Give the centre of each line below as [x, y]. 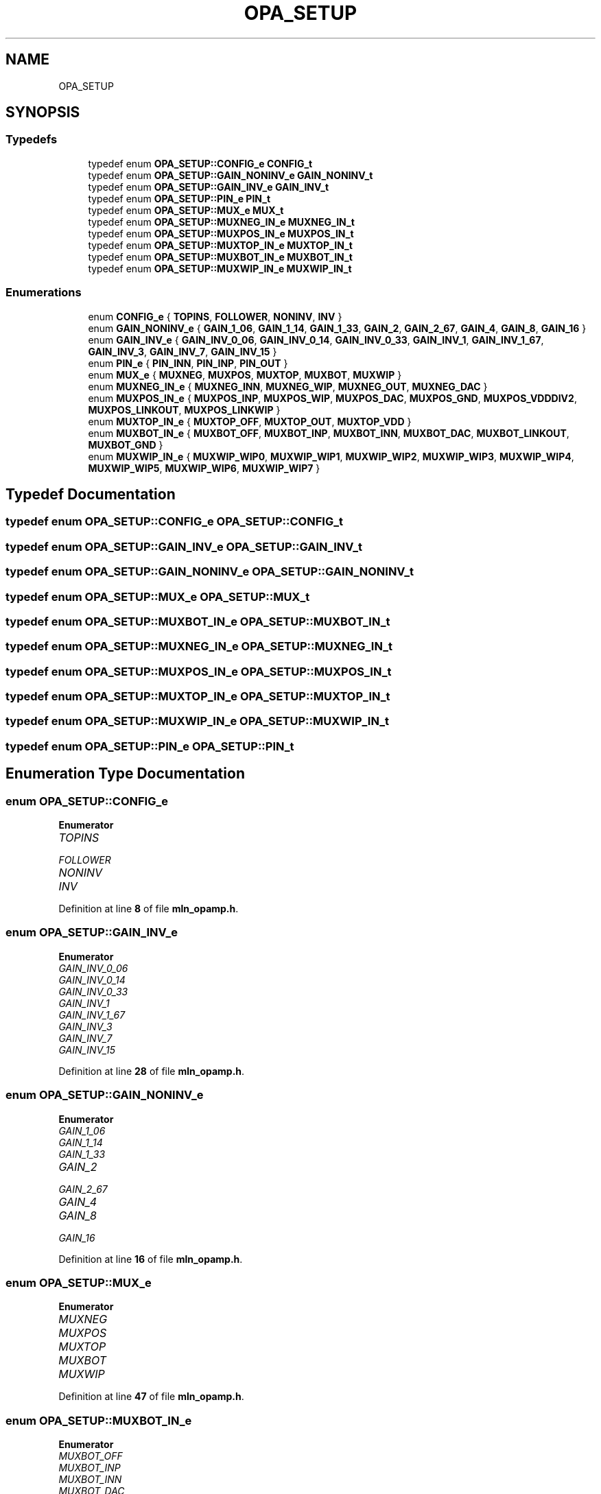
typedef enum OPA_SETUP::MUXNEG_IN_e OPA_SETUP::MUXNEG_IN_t [199, 647]
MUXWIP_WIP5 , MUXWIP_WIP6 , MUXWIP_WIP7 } [204, 468]
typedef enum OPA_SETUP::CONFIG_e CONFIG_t [200, 163]
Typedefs [32, 140]
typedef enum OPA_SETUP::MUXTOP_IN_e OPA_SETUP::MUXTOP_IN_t [198, 697]
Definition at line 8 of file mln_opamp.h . [149, 909]
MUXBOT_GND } [126, 444]
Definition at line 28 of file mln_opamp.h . [152, 1071]
